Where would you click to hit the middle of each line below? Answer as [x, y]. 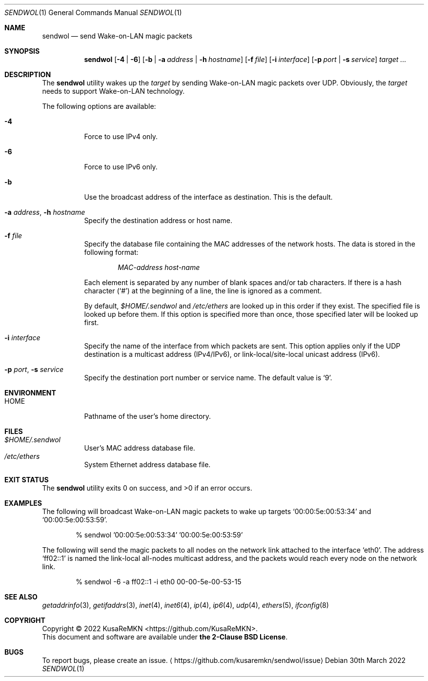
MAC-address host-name [159, 267]
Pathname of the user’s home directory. [148, 416]
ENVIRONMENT [30, 393]
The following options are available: [99, 106]
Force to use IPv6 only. [121, 167]
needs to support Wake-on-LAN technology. [113, 91]
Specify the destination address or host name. [158, 220]
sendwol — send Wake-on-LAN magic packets [117, 36]
